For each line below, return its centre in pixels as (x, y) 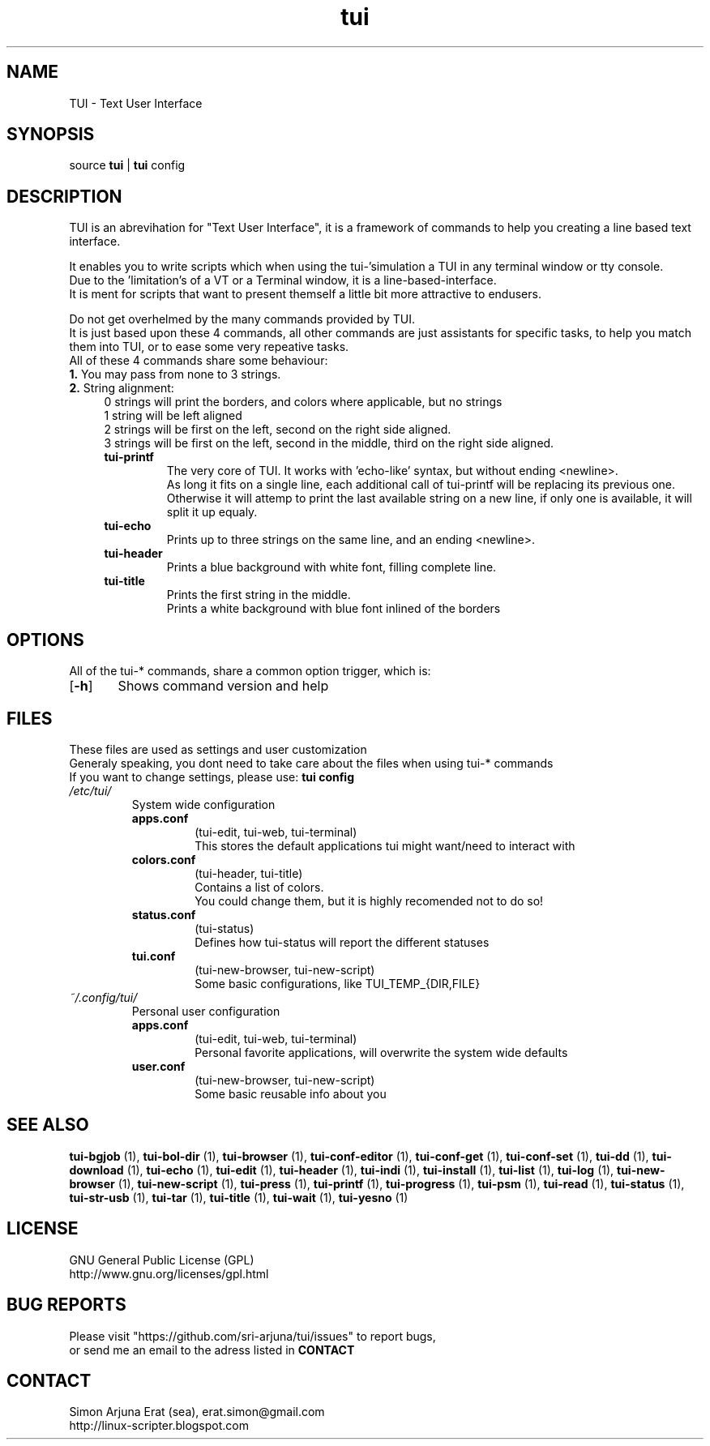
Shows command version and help (223, 686)
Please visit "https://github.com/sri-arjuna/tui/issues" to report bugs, (252, 1336)
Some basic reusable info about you (291, 1093)
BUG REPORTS (66, 1305)
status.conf (164, 914)
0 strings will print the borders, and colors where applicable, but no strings (303, 402)
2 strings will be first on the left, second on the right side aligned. (278, 430)
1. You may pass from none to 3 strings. (175, 374)
